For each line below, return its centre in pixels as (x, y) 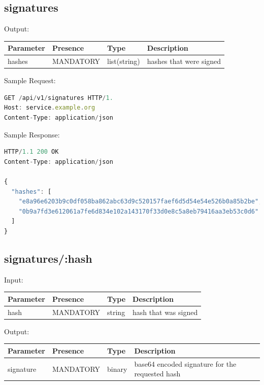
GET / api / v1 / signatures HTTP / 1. (59, 98)
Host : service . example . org (50, 108)
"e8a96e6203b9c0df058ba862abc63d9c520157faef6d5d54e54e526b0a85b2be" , (140, 202)
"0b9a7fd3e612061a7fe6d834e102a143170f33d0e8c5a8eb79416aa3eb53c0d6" (139, 211)
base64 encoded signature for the (185, 363)
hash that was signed (165, 312)
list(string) (124, 61)
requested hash (157, 374)
